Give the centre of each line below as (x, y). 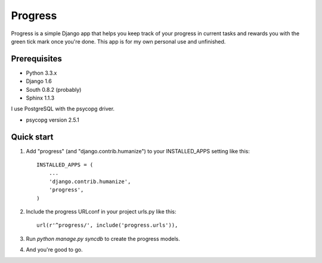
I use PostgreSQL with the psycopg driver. (63, 109)
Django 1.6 (39, 81)
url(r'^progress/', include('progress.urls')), (107, 225)
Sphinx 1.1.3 (40, 98)
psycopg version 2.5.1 (53, 120)
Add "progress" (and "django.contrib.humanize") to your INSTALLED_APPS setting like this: (138, 151)
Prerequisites (36, 59)
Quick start (32, 137)
